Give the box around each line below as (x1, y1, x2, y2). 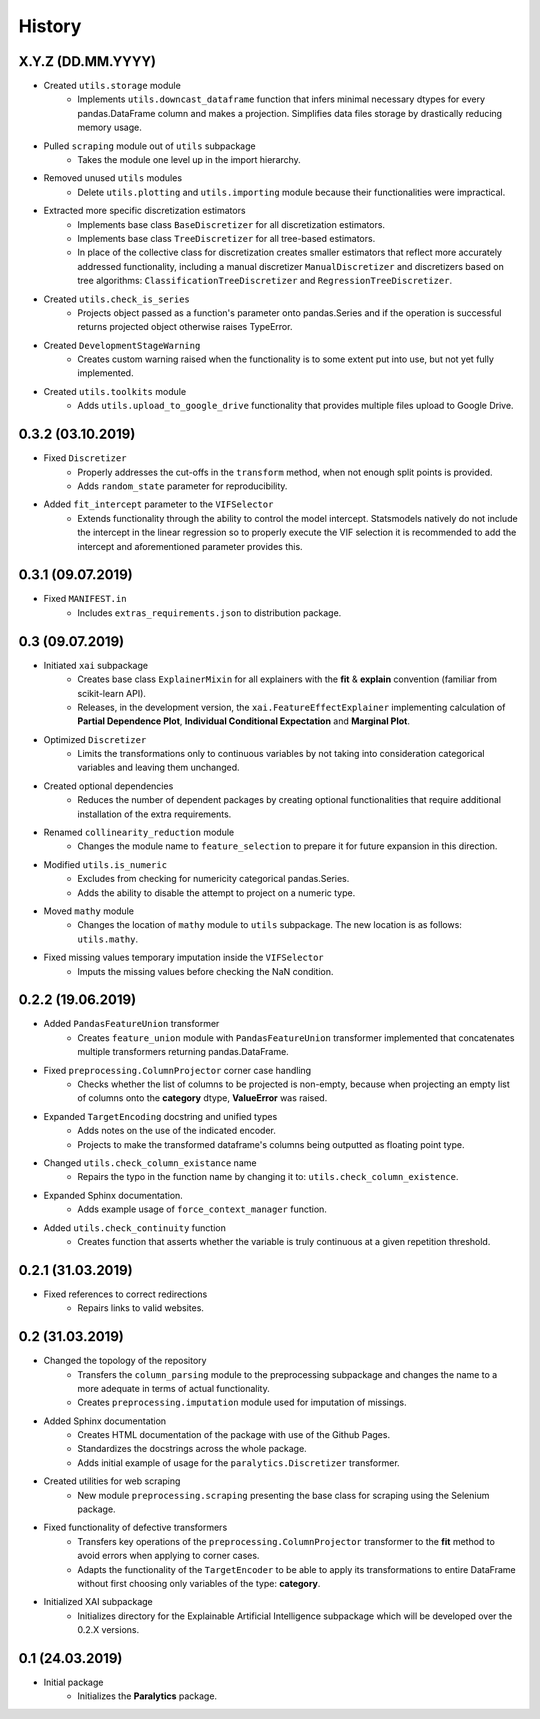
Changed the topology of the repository (43, 1355, 207, 1367)
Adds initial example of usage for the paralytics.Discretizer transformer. (77, 1456, 400, 1469)
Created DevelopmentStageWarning (43, 339, 201, 351)
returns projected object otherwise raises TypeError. (77, 321, 293, 333)
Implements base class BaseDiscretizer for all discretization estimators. (77, 218, 385, 230)
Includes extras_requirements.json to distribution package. (77, 606, 342, 619)
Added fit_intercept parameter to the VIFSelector (43, 498, 274, 510)
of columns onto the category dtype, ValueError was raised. (77, 1092, 328, 1104)
